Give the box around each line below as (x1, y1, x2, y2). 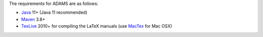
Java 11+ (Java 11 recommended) (21, 10, 88, 16)
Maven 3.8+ (21, 16, 46, 22)
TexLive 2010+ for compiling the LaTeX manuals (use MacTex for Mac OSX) (21, 23, 172, 29)
